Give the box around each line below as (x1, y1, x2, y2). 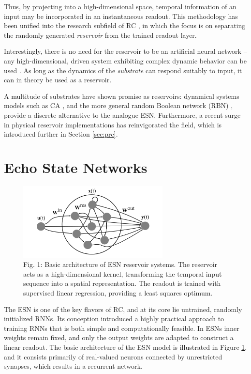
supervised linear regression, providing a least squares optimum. (23, 288, 213, 298)
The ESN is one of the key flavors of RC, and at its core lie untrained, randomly (4, 304, 242, 314)
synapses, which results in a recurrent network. (4, 361, 143, 371)
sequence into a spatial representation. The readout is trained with (23, 278, 221, 288)
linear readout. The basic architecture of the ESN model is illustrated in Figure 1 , (4, 342, 247, 352)
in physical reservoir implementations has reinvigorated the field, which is (4, 119, 222, 129)
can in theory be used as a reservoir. (4, 75, 112, 85)
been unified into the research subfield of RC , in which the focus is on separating (4, 20, 246, 31)
